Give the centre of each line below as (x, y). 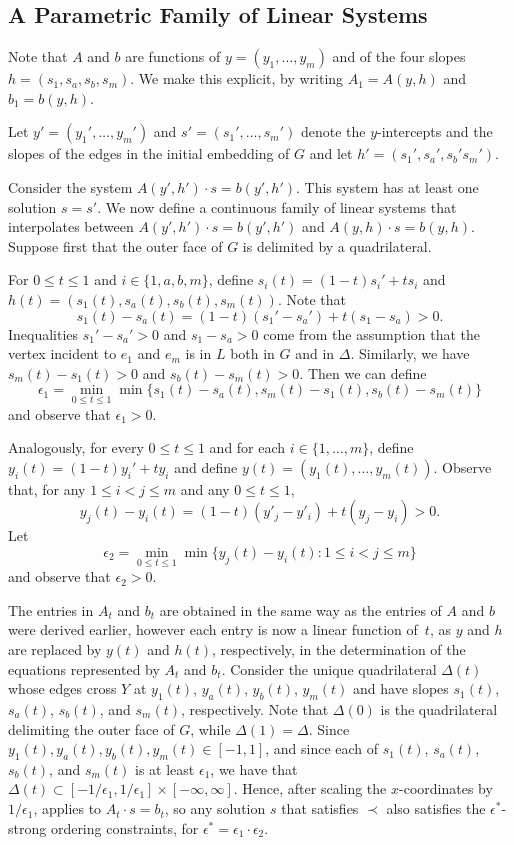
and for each (247, 447)
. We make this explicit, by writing (237, 78)
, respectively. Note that (255, 708)
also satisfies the (436, 808)
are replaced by (55, 648)
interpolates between (71, 226)
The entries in (51, 609)
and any (205, 488)
